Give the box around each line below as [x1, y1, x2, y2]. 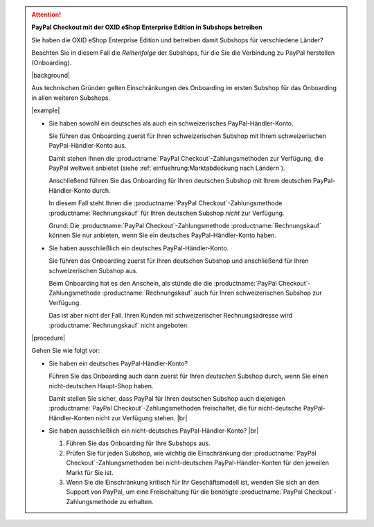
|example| [31, 106, 60, 114]
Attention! [31, 10, 62, 19]
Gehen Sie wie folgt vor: [31, 347, 100, 355]
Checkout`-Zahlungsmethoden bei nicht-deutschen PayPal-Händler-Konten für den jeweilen [66, 458, 329, 467]
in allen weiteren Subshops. [31, 94, 111, 102]
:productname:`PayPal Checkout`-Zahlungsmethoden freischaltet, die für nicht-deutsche [48, 404, 302, 413]
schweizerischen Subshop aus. [48, 266, 138, 275]
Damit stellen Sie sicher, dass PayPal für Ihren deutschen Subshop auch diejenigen [48, 394, 285, 402]
